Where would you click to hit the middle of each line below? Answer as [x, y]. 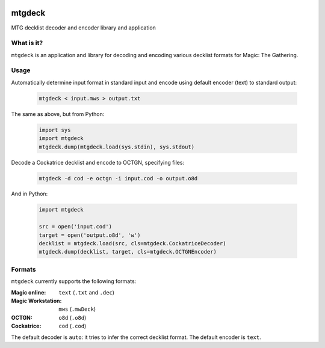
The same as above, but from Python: [58, 114]
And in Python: [29, 194]
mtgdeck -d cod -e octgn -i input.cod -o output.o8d [118, 178]
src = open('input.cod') [76, 227]
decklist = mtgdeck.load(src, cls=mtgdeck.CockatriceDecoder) [132, 244]
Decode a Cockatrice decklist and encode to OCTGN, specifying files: [98, 162]
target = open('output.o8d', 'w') [90, 235]
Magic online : [29, 292]
